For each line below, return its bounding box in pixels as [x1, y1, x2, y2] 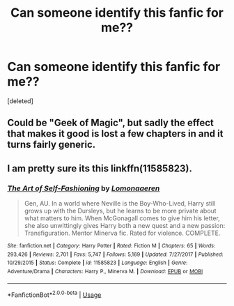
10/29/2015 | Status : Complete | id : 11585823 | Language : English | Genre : [7, 259, 188, 266]
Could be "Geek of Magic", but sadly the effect [7, 117, 214, 129]
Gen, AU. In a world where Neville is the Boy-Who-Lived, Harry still [24, 199, 216, 208]
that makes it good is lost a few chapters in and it [7, 128, 224, 140]
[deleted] [7, 96, 33, 105]
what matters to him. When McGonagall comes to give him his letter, [24, 214, 221, 222]
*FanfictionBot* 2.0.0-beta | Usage [7, 289, 102, 299]
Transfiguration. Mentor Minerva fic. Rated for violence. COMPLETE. [24, 229, 221, 238]
